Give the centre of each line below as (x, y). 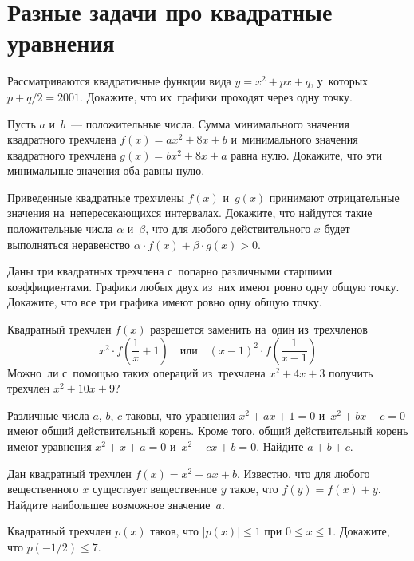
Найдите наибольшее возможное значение (109, 504)
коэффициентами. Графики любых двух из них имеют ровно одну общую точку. (203, 286)
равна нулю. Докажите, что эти (306, 154)
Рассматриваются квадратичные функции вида (119, 81)
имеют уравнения (49, 446)
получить (351, 372)
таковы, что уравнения (180, 415)
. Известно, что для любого (303, 473)
